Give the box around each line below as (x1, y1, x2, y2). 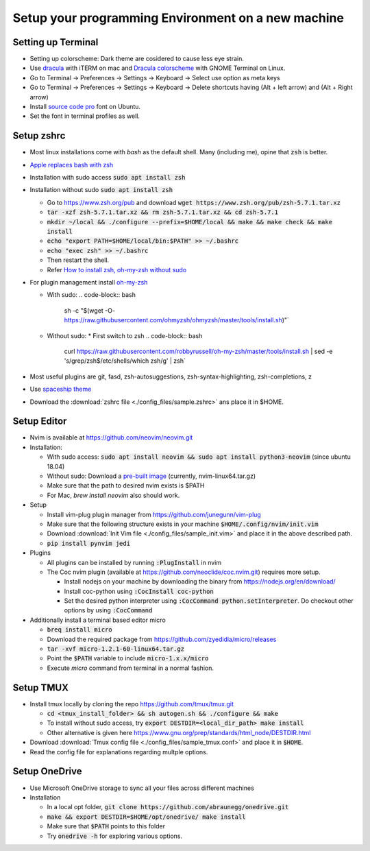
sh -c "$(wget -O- (64, 306, 116, 315)
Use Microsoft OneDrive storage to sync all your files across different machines (29, 784, 255, 792)
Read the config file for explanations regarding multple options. (29, 747, 208, 756)
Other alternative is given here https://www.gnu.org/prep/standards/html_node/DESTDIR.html (47, 728, 311, 736)
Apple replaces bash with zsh (29, 160, 114, 169)
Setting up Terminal (12, 36, 99, 48)
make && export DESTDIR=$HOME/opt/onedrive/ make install (47, 813, 246, 821)
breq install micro (47, 626, 112, 634)
